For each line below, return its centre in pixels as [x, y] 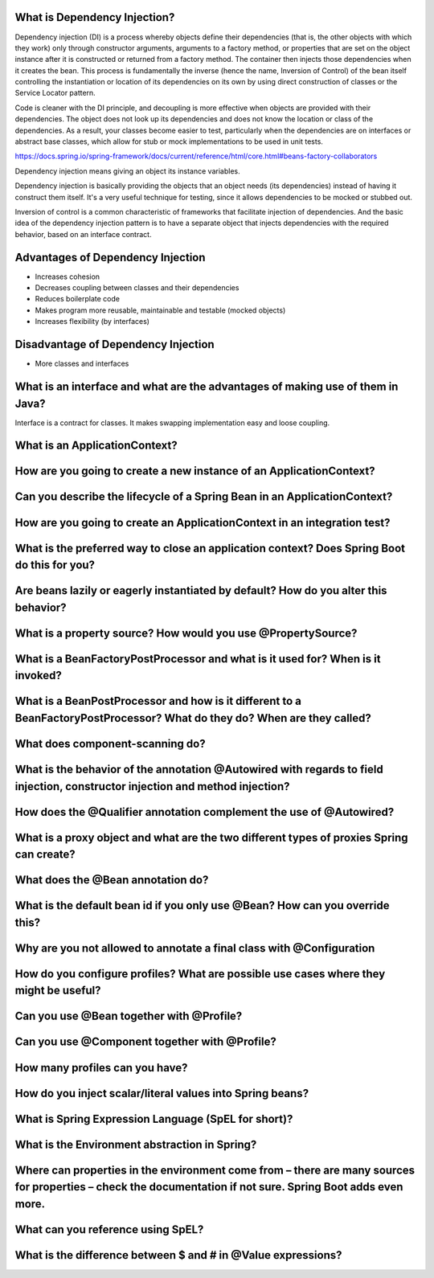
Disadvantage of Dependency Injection [115, 344]
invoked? [38, 676]
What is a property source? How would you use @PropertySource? [186, 633]
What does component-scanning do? [110, 743]
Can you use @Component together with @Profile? [145, 1042]
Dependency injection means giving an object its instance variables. [127, 171]
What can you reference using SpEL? [109, 1229]
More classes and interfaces [82, 364]
